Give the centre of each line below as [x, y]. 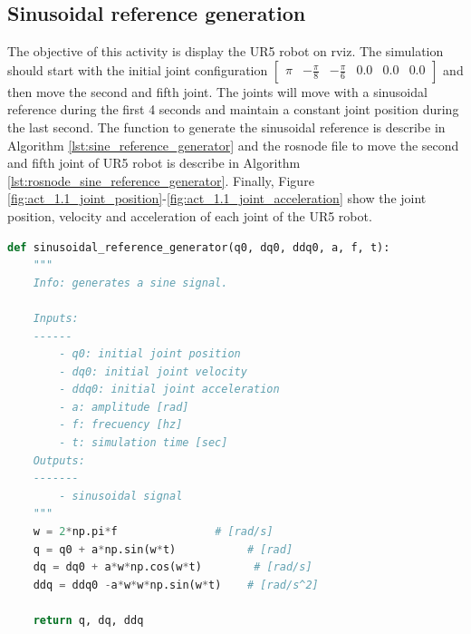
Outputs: [59, 460]
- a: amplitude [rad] [124, 407]
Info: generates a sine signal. [130, 283]
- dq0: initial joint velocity [153, 371]
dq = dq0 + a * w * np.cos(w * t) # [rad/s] [173, 567]
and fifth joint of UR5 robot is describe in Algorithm [154, 163]
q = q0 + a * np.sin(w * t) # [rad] [163, 549]
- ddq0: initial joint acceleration [169, 390]
